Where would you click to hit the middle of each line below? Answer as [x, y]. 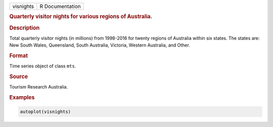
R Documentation [60, 6]
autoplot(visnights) [45, 112]
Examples [22, 98]
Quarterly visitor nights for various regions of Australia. [81, 17]
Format [18, 56]
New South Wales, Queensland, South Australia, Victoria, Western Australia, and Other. [100, 45]
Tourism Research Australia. [39, 87]
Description [25, 28]
